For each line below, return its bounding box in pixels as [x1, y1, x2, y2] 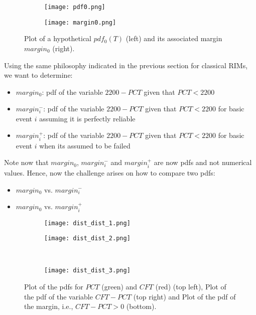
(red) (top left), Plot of [155, 281, 226, 292]
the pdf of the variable [24, 291, 93, 301]
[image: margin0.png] [44, 19, 116, 26]
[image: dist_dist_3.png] [44, 267, 131, 274]
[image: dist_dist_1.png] [44, 219, 131, 227]
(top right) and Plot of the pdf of [133, 291, 236, 301]
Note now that [4, 157, 49, 168]
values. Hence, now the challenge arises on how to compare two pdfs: [4, 167, 215, 178]
